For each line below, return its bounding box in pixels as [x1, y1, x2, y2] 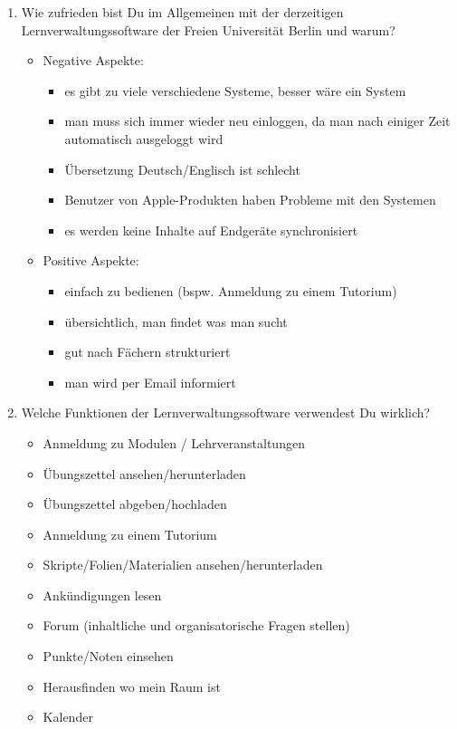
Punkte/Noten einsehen [43, 647, 174, 666]
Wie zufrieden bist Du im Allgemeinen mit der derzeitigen [21, 3, 344, 21]
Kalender [43, 707, 93, 726]
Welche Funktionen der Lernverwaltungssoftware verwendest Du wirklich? [21, 403, 431, 422]
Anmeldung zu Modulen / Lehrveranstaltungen [43, 433, 305, 452]
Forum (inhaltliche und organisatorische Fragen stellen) [43, 616, 350, 635]
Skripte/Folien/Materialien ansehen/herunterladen [43, 555, 323, 574]
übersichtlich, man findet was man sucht [64, 312, 288, 331]
